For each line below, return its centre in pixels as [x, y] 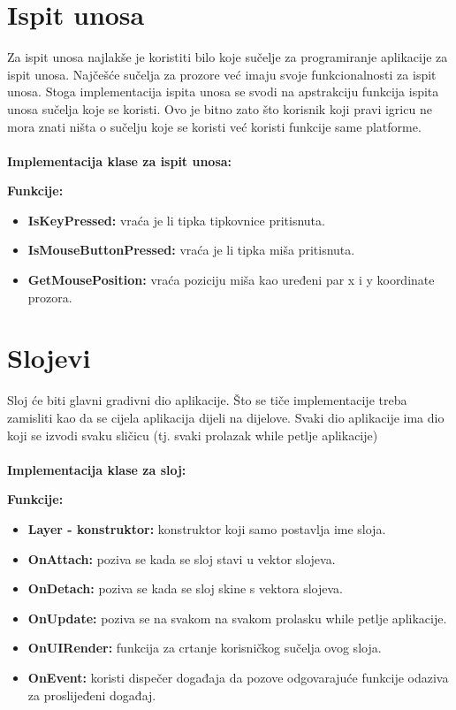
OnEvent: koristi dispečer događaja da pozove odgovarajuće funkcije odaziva [238, 677]
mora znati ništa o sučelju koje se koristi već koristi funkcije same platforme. [214, 126]
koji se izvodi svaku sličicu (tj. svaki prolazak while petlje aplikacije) [193, 435]
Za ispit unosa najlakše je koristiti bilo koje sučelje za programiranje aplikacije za [228, 57]
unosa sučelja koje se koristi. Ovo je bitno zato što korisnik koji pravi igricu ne [220, 108]
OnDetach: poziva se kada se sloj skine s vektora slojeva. [186, 588]
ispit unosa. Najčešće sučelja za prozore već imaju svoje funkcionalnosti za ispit [222, 74]
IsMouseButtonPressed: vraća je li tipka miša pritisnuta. [191, 250]
